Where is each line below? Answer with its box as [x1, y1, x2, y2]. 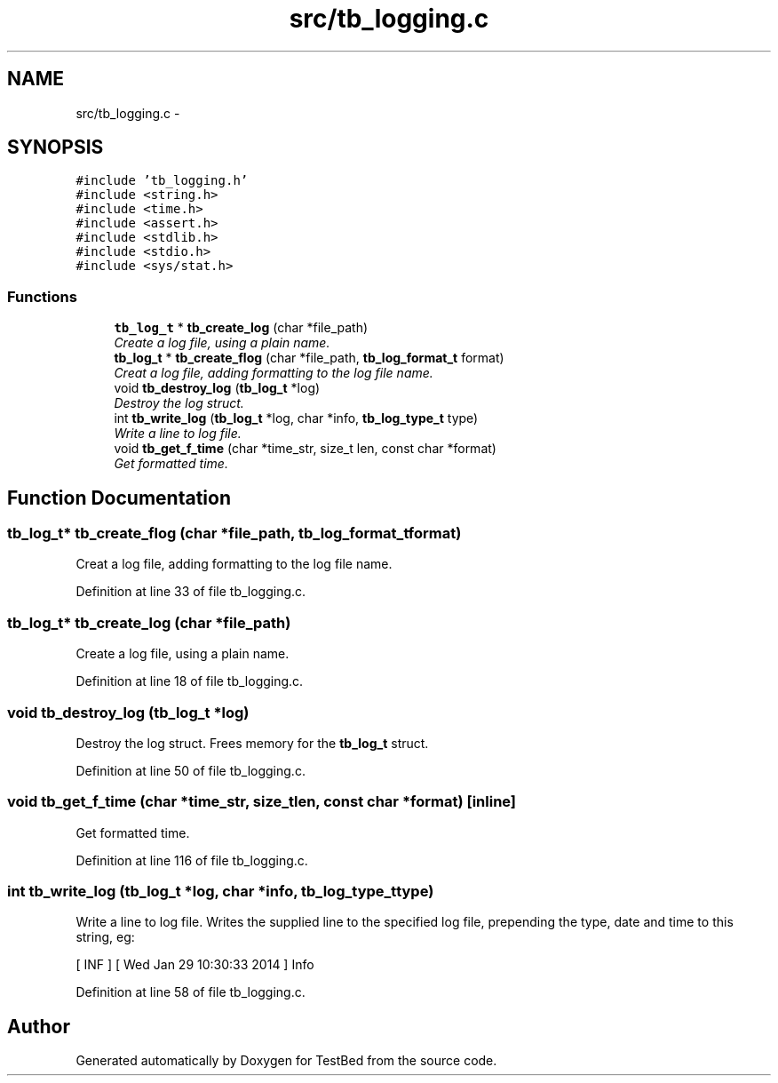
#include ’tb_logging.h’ [75, 173, 249, 188]
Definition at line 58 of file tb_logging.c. [75, 984, 306, 1000]
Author [7, 1015, 70, 1038]
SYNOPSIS [7, 136, 104, 159]
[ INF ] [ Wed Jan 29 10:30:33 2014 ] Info [75, 957, 314, 973]
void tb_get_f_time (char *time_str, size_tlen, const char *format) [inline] [7, 792, 517, 811]
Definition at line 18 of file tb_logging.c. [75, 673, 304, 689]
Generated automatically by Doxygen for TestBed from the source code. [75, 1053, 497, 1069]
